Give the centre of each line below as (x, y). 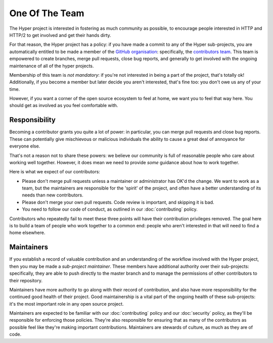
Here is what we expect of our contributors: (55, 172)
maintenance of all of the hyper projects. (52, 66)
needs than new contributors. (53, 195)
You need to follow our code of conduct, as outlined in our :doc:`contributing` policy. (110, 209)
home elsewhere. (27, 233)
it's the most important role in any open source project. (66, 304)
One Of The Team (47, 13)
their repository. (26, 280)
